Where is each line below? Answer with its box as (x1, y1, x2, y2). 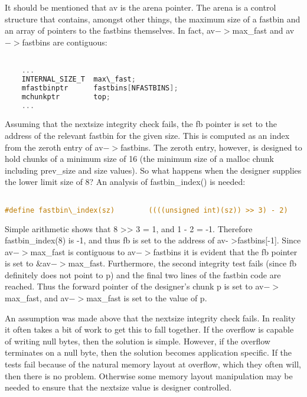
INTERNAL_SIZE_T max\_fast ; (21, 74, 136, 83)
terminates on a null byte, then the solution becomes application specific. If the (5, 346, 292, 359)
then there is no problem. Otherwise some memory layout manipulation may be (5, 369, 293, 382)
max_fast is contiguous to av (30, 245, 136, 258)
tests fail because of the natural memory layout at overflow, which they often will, (5, 358, 301, 370)
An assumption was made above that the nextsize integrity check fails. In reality (5, 311, 296, 324)
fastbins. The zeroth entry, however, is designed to (120, 141, 302, 153)
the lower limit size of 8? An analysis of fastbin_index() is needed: (5, 175, 246, 188)
